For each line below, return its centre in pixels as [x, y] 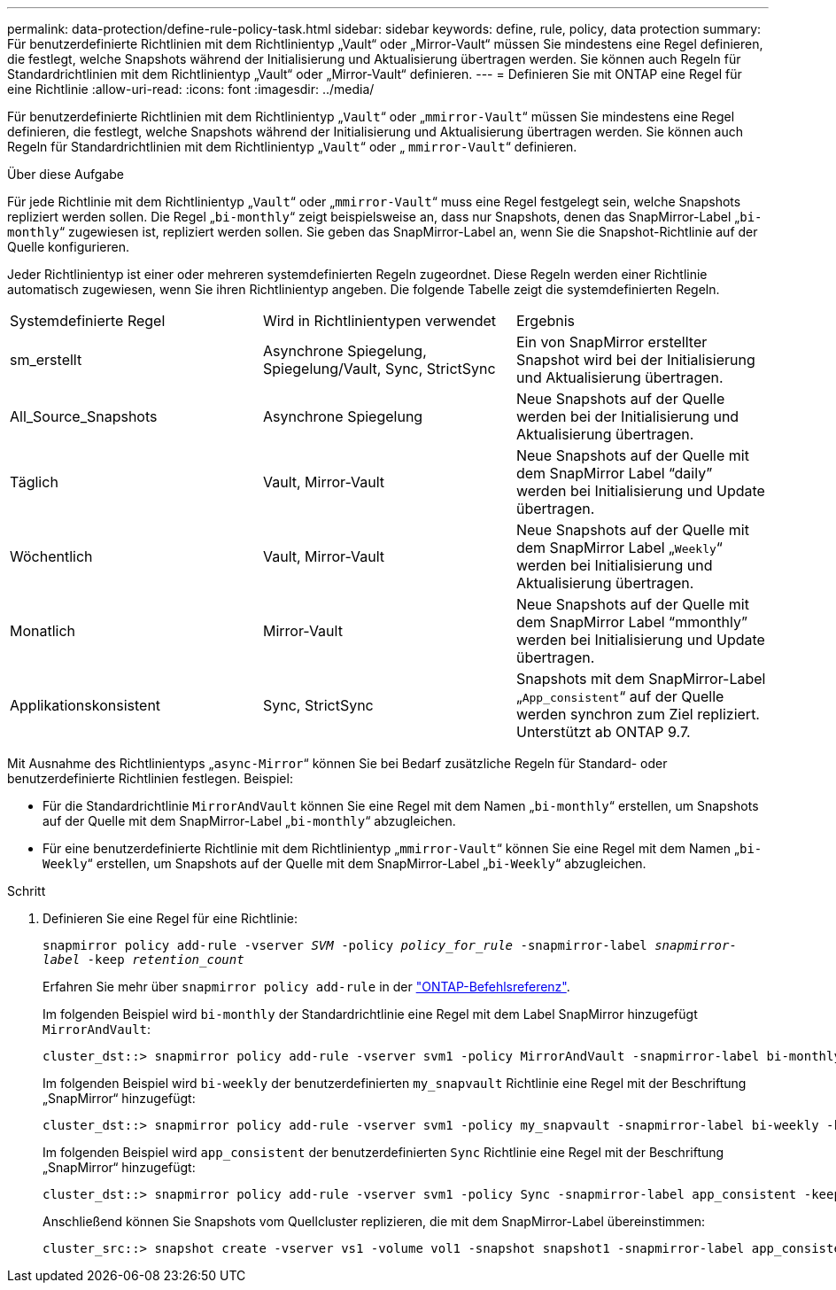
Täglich [34, 482]
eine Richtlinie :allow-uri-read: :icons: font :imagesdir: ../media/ [191, 89]
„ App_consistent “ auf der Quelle [620, 696]
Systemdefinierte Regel [88, 321]
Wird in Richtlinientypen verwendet [379, 321]
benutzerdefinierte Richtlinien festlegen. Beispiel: [150, 778]
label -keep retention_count [143, 960]
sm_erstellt [46, 360]
